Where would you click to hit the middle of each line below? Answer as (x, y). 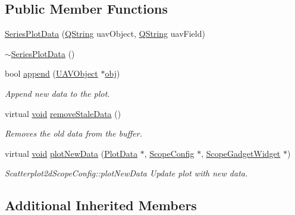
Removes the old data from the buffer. (73, 133)
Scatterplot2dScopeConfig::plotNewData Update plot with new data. (126, 173)
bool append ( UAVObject (51, 73)
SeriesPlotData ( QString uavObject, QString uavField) (105, 34)
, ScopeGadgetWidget (241, 153)
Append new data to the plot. (57, 93)
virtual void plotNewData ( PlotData (71, 153)
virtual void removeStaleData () (63, 113)
